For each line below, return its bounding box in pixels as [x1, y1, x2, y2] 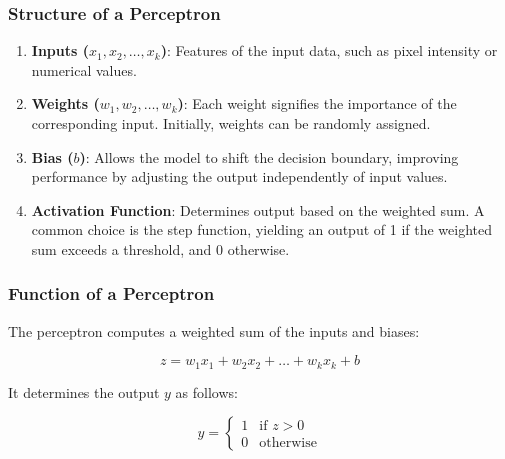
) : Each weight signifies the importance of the [177, 93, 457, 114]
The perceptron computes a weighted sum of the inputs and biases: [8, 320, 420, 341]
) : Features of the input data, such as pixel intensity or [160, 40, 498, 61]
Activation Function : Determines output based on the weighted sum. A [31, 199, 485, 220]
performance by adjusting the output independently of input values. [31, 166, 448, 187]
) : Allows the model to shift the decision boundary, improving [79, 146, 459, 167]
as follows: [175, 381, 238, 402]
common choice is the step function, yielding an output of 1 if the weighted [31, 219, 493, 240]
